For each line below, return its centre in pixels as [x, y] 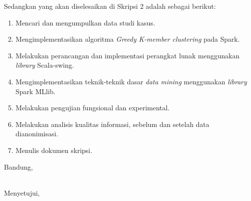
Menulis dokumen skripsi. [54, 150]
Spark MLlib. [35, 91]
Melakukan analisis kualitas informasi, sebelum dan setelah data [112, 124]
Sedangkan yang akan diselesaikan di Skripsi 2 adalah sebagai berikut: [110, 6]
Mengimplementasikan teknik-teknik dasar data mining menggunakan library [131, 81]
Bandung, [18, 166]
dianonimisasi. [37, 134]
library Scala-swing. [45, 65]
